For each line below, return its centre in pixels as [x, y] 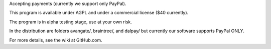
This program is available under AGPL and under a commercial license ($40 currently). [99, 13]
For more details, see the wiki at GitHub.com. [56, 40]
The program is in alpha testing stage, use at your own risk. [71, 22]
